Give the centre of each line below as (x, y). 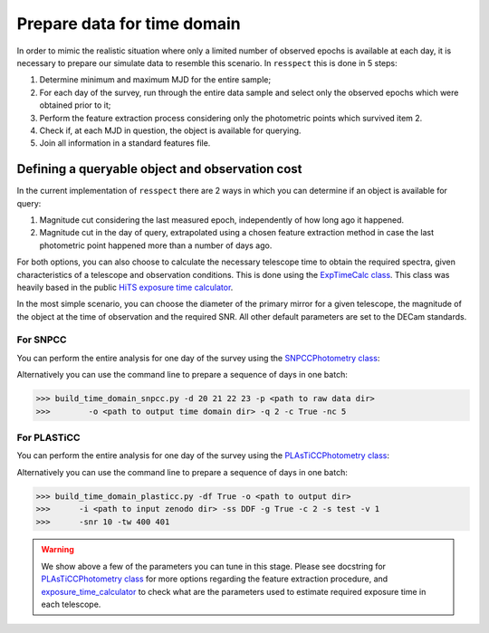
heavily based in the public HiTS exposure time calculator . (125, 287)
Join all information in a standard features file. (125, 143)
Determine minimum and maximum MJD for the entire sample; (155, 80)
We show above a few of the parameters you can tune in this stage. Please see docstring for (214, 566)
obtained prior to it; (75, 105)
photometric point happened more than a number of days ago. (156, 245)
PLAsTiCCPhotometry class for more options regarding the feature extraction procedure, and (215, 579)
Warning (58, 550)
